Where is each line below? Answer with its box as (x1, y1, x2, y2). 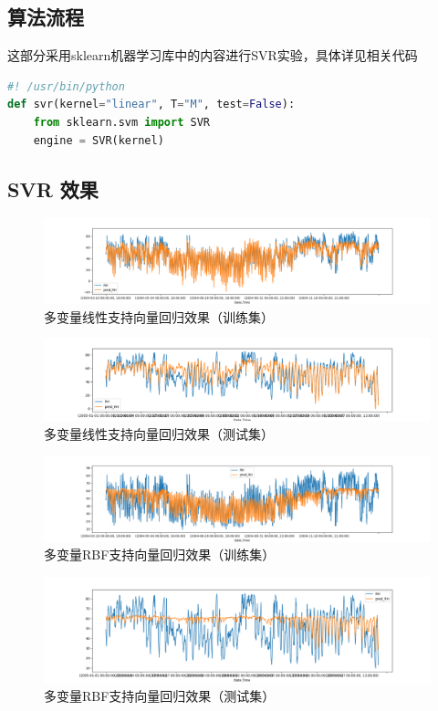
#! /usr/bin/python (7, 79, 125, 93)
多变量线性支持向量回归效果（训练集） (44, 307, 274, 326)
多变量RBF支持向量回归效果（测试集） (44, 686, 276, 706)
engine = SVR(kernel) (33, 133, 164, 147)
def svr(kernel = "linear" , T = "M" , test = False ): (7, 98, 296, 111)
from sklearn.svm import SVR (33, 115, 210, 129)
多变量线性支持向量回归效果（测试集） (44, 423, 274, 443)
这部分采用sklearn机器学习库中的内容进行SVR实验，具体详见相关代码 (7, 46, 418, 65)
